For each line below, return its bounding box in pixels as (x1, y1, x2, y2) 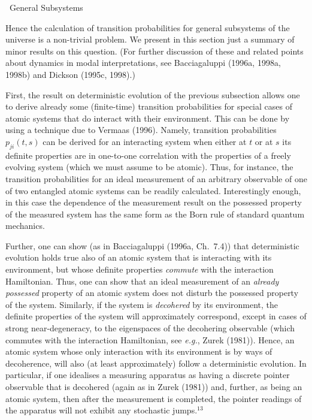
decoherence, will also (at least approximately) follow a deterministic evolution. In (5, 356, 307, 369)
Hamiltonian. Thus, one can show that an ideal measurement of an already (5, 274, 279, 287)
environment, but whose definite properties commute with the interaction (5, 263, 274, 276)
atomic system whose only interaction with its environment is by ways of (5, 345, 272, 358)
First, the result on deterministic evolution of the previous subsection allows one (5, 88, 300, 101)
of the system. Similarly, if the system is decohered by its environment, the (5, 298, 278, 310)
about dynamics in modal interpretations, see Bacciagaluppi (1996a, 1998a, (5, 56, 281, 69)
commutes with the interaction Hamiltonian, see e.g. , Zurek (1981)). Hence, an (5, 333, 295, 346)
